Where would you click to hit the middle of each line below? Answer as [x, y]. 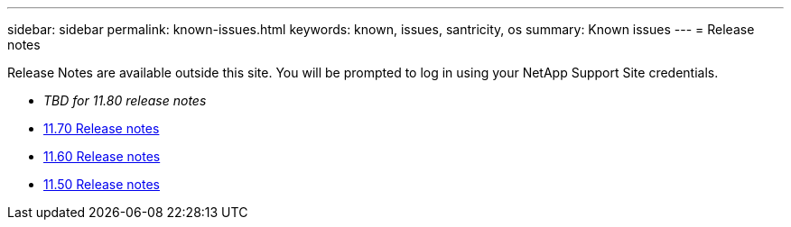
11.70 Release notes [102, 128]
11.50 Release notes [102, 184]
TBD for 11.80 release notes [125, 100]
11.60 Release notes [102, 156]
